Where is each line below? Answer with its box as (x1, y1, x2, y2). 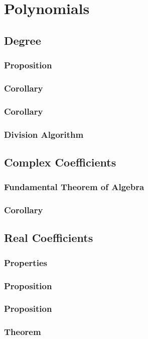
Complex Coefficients (4, 154, 116, 169)
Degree (4, 32, 41, 48)
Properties (4, 256, 47, 269)
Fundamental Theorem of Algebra (4, 181, 144, 193)
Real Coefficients (4, 230, 93, 245)
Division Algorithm (4, 128, 84, 140)
